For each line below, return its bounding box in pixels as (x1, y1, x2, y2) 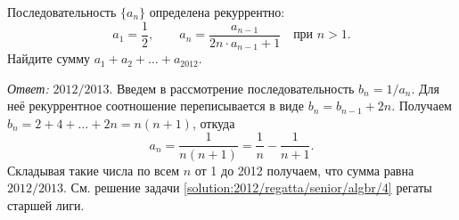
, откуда (192, 113, 235, 132)
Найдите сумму (7, 49, 90, 68)
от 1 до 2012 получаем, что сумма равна (194, 160, 414, 179)
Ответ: (7, 78, 49, 97)
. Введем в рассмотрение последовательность (109, 78, 355, 97)
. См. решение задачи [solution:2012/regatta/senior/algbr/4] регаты (63, 178, 432, 197)
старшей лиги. (7, 195, 85, 214)
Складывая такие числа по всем (7, 160, 180, 179)
